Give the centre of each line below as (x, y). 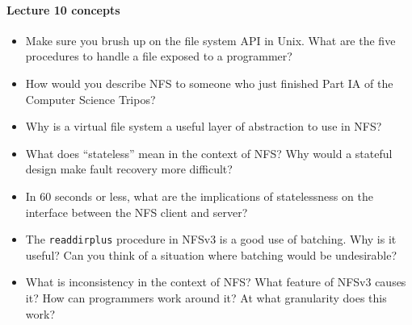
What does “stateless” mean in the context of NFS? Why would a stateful (209, 153)
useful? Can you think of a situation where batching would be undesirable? (211, 254)
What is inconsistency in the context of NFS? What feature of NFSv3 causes (216, 282)
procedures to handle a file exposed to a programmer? (159, 56)
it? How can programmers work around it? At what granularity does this (206, 297)
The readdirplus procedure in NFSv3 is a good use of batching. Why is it (211, 239)
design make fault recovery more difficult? (129, 169)
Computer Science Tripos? (90, 99)
